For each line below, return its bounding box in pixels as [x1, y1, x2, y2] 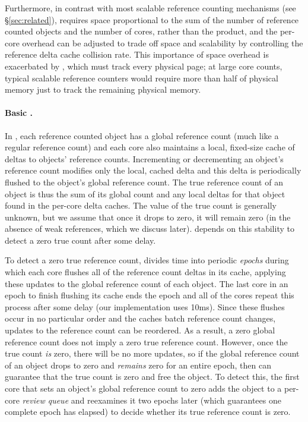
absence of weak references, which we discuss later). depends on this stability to [5, 222, 294, 235]
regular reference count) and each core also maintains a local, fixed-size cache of [5, 141, 295, 153]
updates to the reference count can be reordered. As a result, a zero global [5, 324, 275, 336]
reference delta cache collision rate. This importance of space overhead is [5, 48, 269, 61]
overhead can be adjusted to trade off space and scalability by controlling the [22, 36, 303, 49]
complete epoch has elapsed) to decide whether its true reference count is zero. [5, 405, 291, 418]
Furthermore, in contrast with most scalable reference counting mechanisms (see [5, 2, 296, 14]
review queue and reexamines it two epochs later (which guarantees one [22, 393, 281, 406]
